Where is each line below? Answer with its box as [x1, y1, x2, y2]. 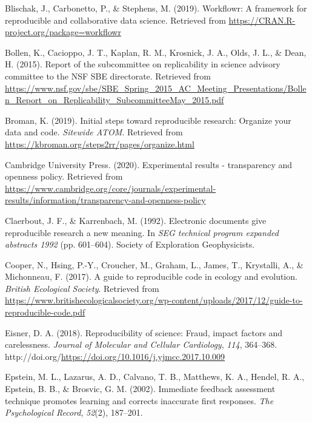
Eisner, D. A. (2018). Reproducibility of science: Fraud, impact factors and [5, 326, 283, 339]
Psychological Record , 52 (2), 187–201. [5, 406, 143, 419]
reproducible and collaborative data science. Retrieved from [5, 13, 226, 26]
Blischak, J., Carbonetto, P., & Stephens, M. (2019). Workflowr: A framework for [5, 2, 307, 14]
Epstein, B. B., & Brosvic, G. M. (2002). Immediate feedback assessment [5, 382, 276, 395]
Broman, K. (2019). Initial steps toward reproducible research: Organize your [5, 113, 291, 126]
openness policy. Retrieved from [5, 170, 123, 183]
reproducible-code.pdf [5, 306, 85, 319]
